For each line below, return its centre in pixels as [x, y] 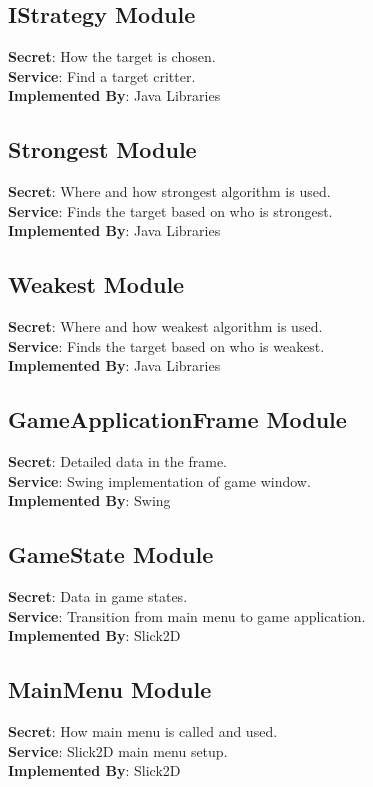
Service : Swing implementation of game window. [159, 480]
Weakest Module [96, 284]
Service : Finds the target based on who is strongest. [170, 210]
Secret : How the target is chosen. [112, 56]
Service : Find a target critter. [102, 75]
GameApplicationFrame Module [177, 419]
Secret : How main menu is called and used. [143, 731]
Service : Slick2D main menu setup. [118, 750]
